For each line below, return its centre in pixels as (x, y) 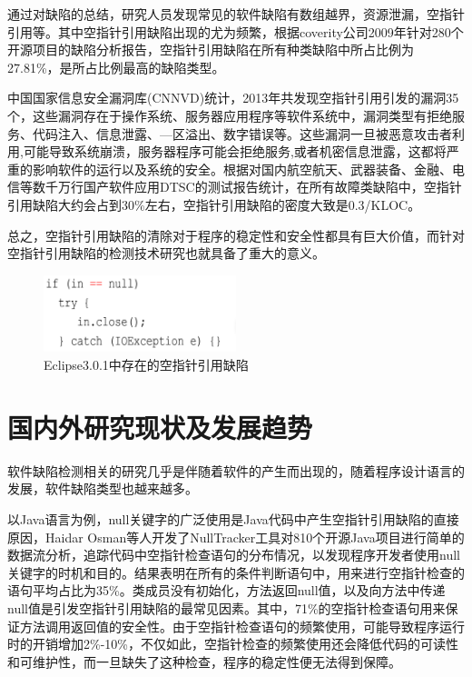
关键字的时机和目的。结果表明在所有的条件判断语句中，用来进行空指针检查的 (236, 572)
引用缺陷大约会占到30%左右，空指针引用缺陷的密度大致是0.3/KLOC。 (214, 204)
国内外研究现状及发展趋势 (160, 427)
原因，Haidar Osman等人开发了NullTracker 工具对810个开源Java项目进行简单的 (236, 537)
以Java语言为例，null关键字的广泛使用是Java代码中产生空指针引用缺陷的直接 (233, 518)
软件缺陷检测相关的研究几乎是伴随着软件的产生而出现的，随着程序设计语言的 (236, 470)
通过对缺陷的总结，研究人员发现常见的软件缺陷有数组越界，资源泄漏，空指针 (236, 14)
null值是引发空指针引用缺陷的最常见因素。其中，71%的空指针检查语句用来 (226, 607)
